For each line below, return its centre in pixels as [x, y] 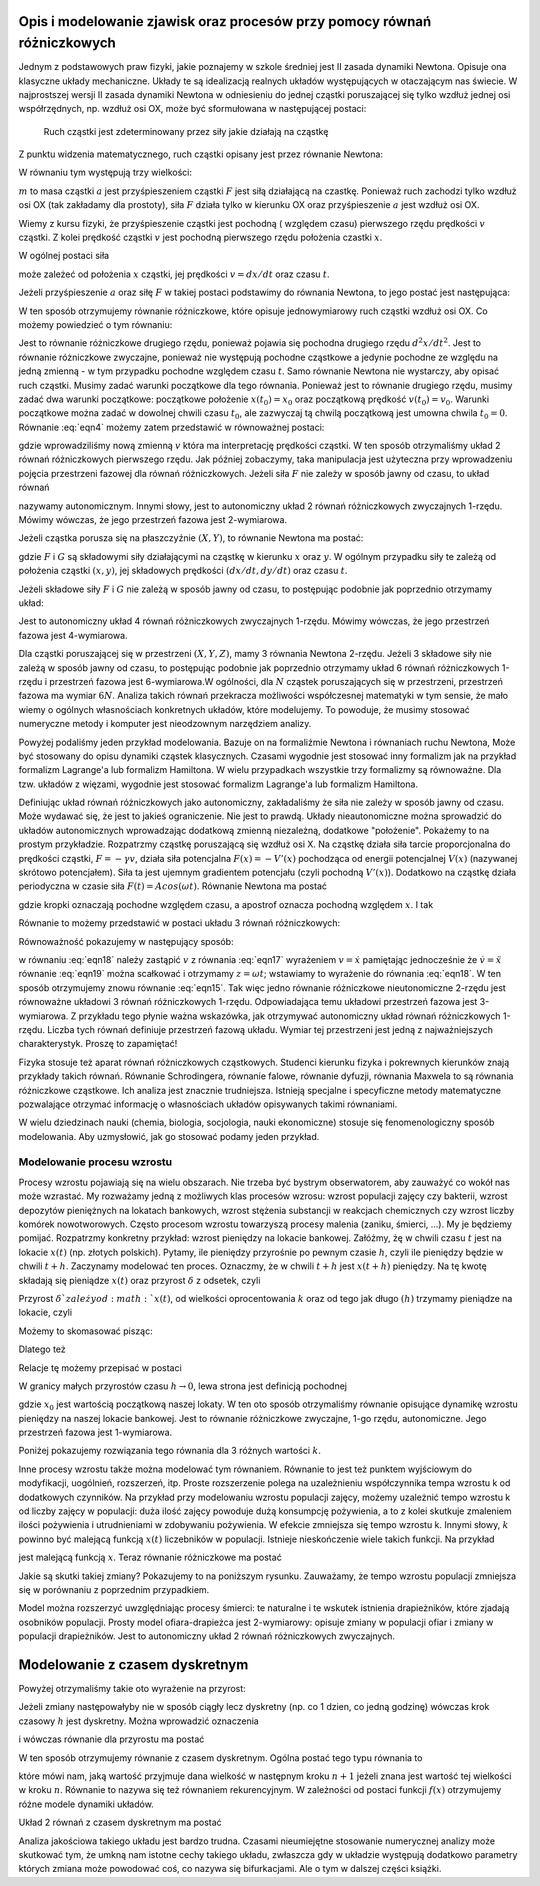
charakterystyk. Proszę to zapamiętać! [98, 1044]
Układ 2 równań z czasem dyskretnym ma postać [120, 1822]
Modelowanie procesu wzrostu [95, 1162]
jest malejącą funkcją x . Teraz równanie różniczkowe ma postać [150, 1557]
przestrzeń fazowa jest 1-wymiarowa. [95, 1432]
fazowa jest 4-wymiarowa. [73, 635]
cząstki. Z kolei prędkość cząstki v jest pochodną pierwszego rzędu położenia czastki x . [200, 237]
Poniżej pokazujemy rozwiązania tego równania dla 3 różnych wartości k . [170, 1451]
